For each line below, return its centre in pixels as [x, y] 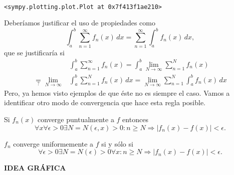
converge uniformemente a [53, 143]
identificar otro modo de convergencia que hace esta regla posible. [105, 102]
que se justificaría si [34, 52]
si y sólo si [117, 143]
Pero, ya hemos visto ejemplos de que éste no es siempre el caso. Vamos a [117, 92]
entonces [135, 119]
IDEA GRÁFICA [35, 168]
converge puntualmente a [76, 119]
